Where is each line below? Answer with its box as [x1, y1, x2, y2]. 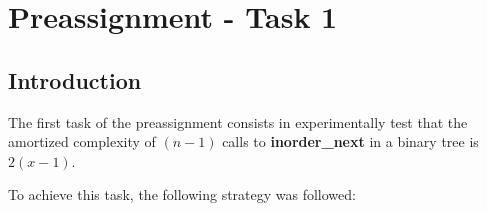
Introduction [8, 64, 142, 95]
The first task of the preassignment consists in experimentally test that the [8, 111, 468, 132]
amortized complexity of [8, 131, 156, 152]
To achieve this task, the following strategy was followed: [8, 184, 356, 205]
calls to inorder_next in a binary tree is [222, 131, 479, 152]
